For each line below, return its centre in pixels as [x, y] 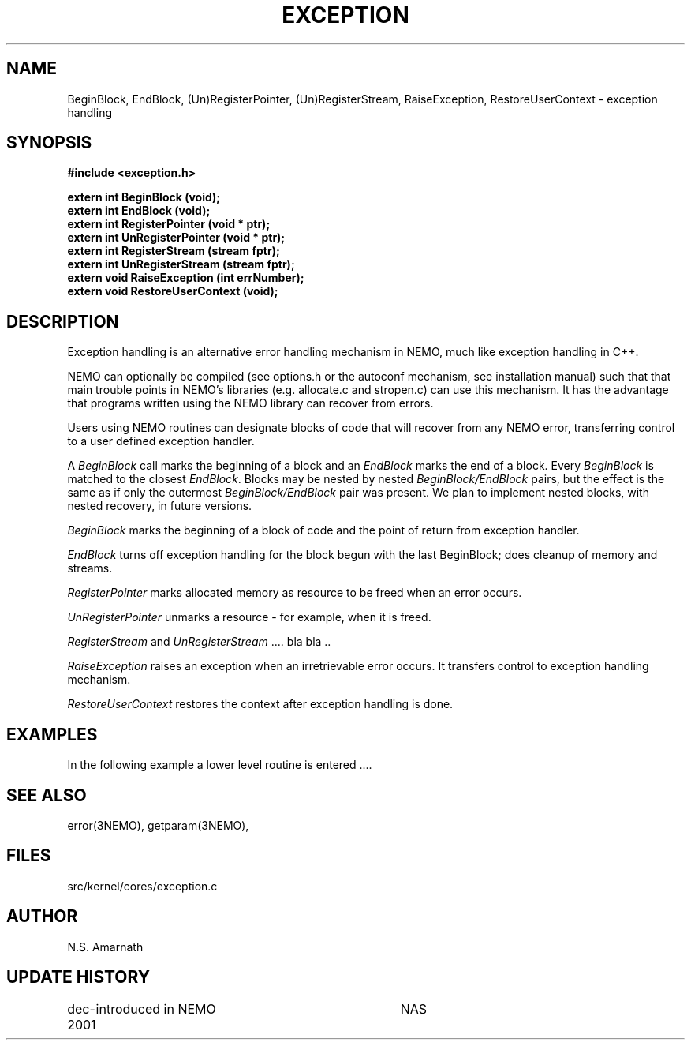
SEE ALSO [47, 795]
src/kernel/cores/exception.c [142, 886]
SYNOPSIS [49, 143]
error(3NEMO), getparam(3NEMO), [158, 825]
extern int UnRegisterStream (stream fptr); [181, 264]
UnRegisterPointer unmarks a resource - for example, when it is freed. [249, 617]
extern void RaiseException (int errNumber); [186, 278]
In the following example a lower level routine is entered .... [220, 765]
